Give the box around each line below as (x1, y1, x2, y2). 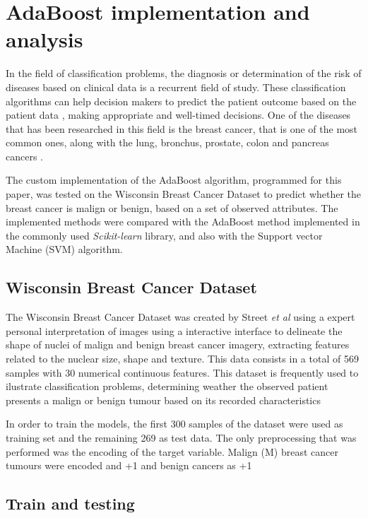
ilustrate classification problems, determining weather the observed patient (6, 379, 328, 394)
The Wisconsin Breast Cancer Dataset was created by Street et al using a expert (6, 310, 355, 324)
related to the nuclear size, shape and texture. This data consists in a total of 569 (6, 351, 359, 366)
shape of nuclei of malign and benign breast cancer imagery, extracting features (6, 337, 350, 352)
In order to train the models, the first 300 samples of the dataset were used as (6, 416, 343, 431)
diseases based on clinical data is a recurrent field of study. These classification (6, 79, 346, 94)
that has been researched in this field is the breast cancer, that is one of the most (6, 121, 358, 136)
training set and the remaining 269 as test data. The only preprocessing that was (6, 430, 357, 445)
